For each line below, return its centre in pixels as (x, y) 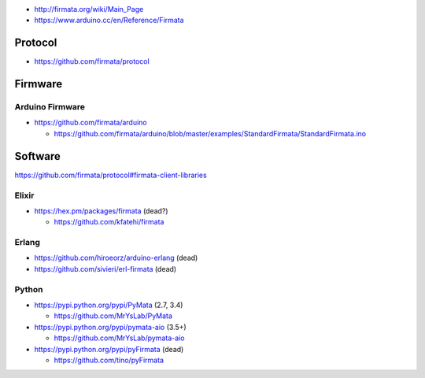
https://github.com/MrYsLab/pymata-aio (119, 338)
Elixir (24, 195)
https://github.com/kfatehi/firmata (109, 222)
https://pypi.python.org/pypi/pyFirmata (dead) (109, 349)
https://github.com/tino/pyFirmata (109, 360)
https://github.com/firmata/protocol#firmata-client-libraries (111, 175)
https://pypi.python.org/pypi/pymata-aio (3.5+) (110, 327)
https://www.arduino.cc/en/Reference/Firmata (109, 20)
